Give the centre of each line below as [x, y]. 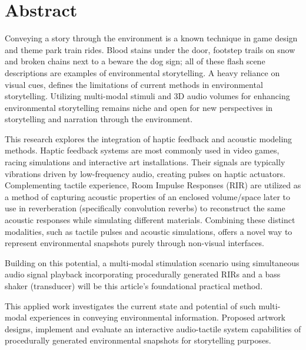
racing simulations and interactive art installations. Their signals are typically [145, 162]
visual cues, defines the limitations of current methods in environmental [134, 84]
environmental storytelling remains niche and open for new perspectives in [139, 107]
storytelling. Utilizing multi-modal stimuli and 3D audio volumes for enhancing [147, 96]
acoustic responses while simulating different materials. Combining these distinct [150, 220]
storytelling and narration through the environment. [99, 119]
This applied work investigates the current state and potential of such [130, 305]
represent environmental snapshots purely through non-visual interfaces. [134, 243]
